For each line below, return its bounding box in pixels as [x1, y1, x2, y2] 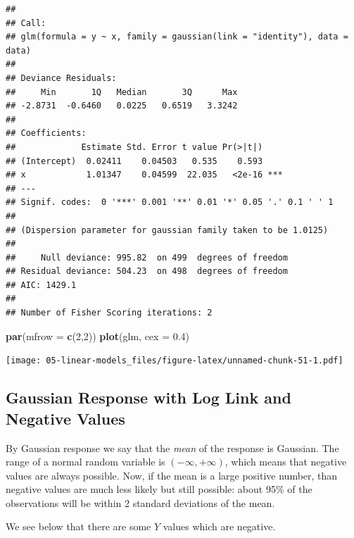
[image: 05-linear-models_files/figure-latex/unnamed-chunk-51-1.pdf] [6, 356, 343, 366]
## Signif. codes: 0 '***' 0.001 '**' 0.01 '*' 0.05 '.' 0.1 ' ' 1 [6, 197, 334, 208]
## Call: [6, 18, 46, 28]
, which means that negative [225, 454, 347, 469]
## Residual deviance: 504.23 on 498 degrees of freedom [6, 266, 288, 277]
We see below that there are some [6, 519, 151, 534]
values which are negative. [163, 519, 276, 534]
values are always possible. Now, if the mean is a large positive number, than [6, 468, 338, 482]
